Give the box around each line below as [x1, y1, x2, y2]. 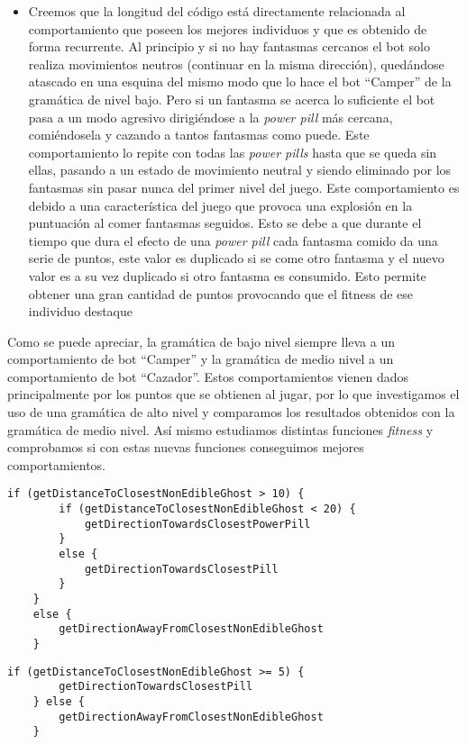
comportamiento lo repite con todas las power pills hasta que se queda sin [28, 142, 437, 161]
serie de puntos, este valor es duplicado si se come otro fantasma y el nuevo [28, 249, 444, 268]
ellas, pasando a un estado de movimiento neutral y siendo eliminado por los [28, 160, 452, 179]
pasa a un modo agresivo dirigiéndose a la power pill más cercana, [28, 107, 393, 126]
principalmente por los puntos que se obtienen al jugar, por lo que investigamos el [7, 385, 460, 404]
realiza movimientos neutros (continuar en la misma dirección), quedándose [28, 54, 444, 73]
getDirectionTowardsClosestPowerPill [84, 517, 311, 531]
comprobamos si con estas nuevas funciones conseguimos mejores [7, 438, 364, 457]
